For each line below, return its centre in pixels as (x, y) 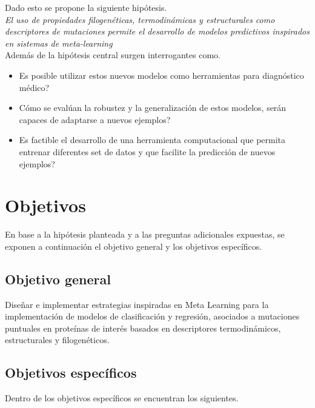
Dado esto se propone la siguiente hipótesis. (86, 7)
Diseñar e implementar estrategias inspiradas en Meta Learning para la (137, 304)
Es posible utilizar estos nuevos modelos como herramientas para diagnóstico (161, 75)
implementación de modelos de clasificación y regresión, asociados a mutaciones (152, 316)
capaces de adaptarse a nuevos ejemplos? (95, 119)
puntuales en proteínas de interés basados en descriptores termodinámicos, (143, 328)
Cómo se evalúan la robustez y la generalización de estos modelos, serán (153, 108)
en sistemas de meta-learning (59, 43)
